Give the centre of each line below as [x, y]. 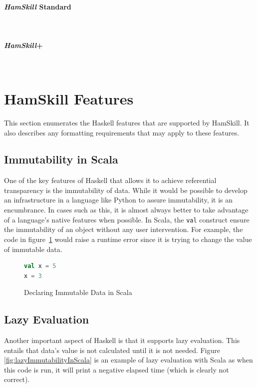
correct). [17, 379]
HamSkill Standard [38, 6]
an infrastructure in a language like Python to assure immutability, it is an [119, 200]
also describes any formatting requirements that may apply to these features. [122, 132]
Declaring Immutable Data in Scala [78, 292]
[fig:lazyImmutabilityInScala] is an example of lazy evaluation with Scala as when [128, 360]
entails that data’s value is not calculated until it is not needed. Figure [112, 350]
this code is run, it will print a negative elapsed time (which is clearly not [117, 369]
